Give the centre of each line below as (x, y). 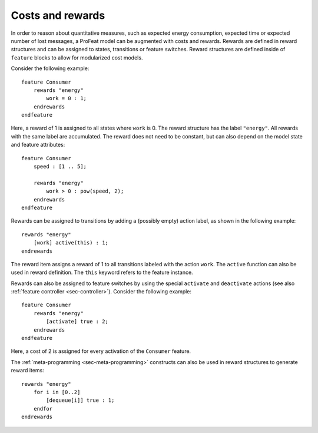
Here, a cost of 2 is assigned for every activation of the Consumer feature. (101, 351)
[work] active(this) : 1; (71, 243)
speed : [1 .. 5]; (60, 167)
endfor (43, 409)
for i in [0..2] (57, 392)
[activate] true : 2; (77, 322)
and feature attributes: (38, 145)
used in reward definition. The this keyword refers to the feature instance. (102, 272)
